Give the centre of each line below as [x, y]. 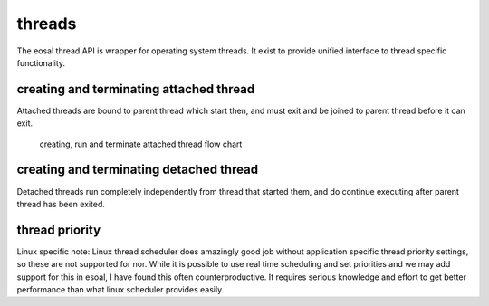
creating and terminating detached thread [137, 170]
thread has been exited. [61, 204]
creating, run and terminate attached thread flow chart [141, 144]
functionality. [41, 62]
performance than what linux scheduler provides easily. [120, 289]
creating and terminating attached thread [136, 89]
